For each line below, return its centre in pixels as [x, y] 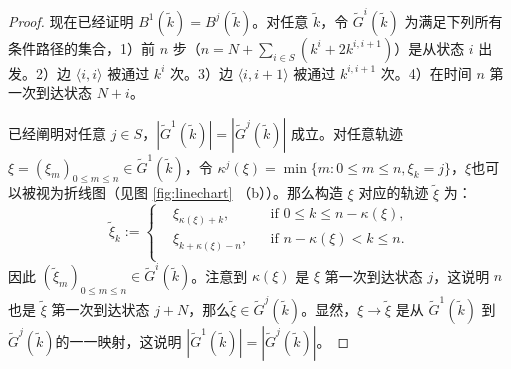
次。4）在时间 [426, 72]
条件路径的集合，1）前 [81, 47]
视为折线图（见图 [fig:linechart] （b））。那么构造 [189, 192]
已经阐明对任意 [57, 132]
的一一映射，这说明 [118, 340]
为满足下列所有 [453, 20]
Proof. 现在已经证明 [71, 20]
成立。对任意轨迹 [347, 132]
